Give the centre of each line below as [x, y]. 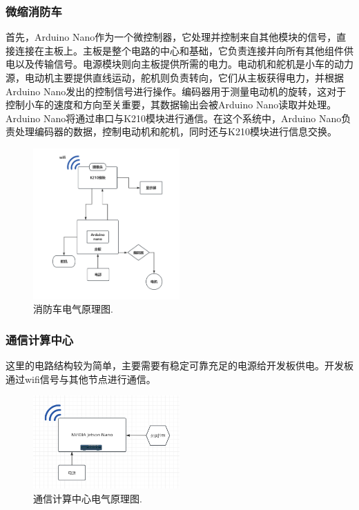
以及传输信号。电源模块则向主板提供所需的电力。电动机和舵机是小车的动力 [184, 64]
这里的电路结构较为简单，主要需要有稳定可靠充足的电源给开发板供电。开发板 [179, 365]
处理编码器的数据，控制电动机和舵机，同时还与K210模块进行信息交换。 [176, 131]
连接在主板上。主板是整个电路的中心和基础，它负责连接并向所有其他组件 [179, 50]
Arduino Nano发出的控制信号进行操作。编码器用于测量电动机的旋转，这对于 [176, 91]
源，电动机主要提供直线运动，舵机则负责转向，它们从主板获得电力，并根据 [175, 77]
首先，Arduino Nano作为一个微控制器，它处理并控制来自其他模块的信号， [171, 37]
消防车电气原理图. [73, 309]
